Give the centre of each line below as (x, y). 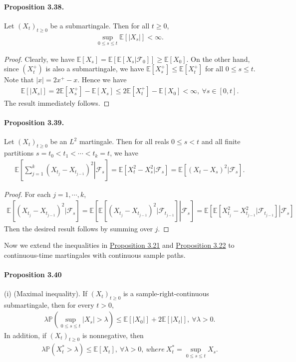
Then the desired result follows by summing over (78, 228)
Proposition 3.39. (34, 122)
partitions (19, 153)
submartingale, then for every (49, 304)
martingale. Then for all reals (124, 141)
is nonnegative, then (113, 335)
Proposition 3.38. (34, 6)
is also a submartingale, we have (95, 69)
